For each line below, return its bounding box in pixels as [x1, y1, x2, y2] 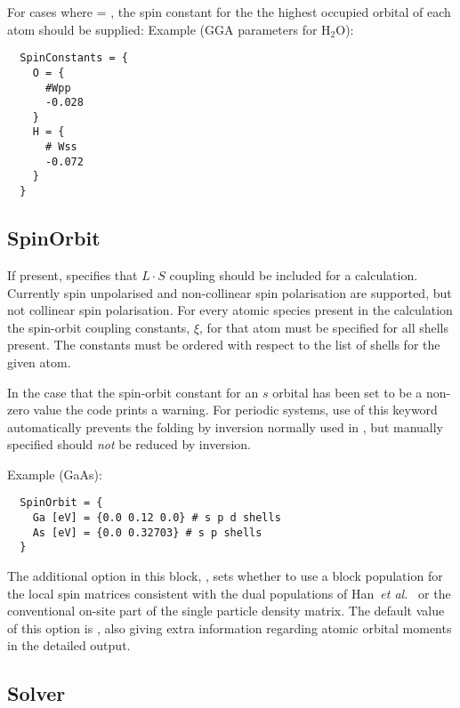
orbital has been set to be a [272, 382, 423, 401]
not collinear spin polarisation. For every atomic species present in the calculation [7, 301, 453, 319]
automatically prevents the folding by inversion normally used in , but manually [7, 417, 444, 436]
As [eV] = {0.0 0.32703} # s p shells [32, 526, 262, 539]
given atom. [7, 352, 71, 371]
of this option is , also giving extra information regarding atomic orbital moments [7, 618, 452, 637]
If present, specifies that [7, 265, 138, 284]
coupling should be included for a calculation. [169, 265, 418, 284]
